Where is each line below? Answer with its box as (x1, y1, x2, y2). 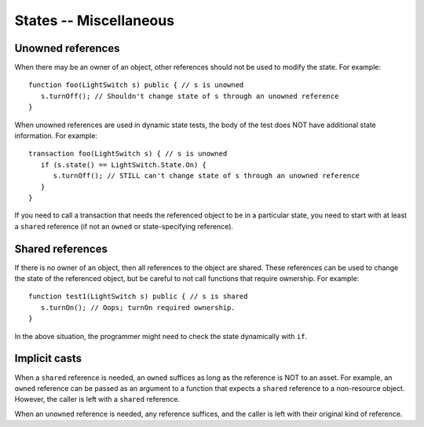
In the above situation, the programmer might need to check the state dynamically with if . (14, 331, 308, 341)
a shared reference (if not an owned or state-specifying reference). (14, 221, 234, 231)
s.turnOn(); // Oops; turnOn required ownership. (40, 303, 236, 312)
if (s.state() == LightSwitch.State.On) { (40, 160, 207, 169)
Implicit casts (14, 352, 82, 365)
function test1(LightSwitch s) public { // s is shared (28, 292, 248, 301)
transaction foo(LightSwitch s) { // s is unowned (28, 149, 228, 159)
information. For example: (14, 131, 98, 141)
